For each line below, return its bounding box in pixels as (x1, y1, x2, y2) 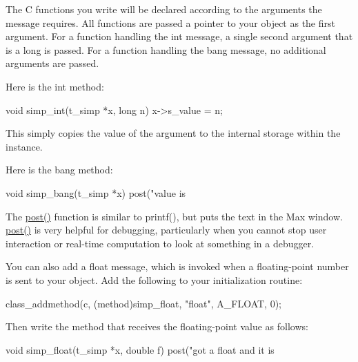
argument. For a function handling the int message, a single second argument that (6, 29, 353, 44)
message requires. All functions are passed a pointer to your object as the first (6, 15, 335, 30)
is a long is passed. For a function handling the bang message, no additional (6, 42, 326, 57)
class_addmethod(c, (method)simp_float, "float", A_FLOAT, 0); (6, 296, 282, 310)
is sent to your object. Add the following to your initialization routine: (6, 272, 303, 287)
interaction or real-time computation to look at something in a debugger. (6, 236, 315, 250)
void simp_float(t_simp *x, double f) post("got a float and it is (6, 342, 275, 356)
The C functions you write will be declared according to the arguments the (6, 2, 322, 16)
